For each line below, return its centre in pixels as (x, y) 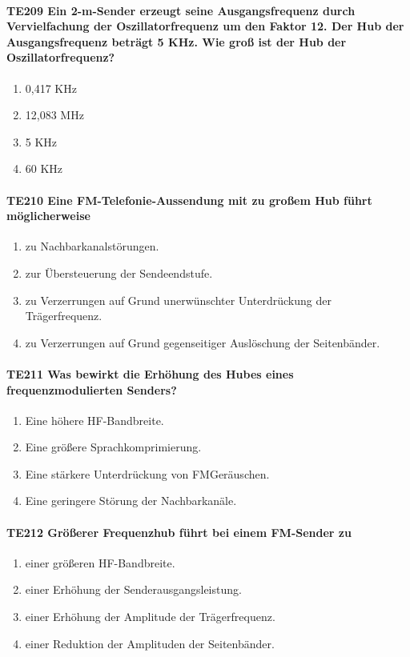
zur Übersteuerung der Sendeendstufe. (119, 272)
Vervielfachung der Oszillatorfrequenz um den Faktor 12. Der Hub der (205, 26)
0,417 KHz (51, 88)
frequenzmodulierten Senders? (92, 389)
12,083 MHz (54, 115)
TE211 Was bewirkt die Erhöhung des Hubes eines (150, 373)
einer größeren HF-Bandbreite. (100, 562)
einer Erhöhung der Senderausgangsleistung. (133, 589)
